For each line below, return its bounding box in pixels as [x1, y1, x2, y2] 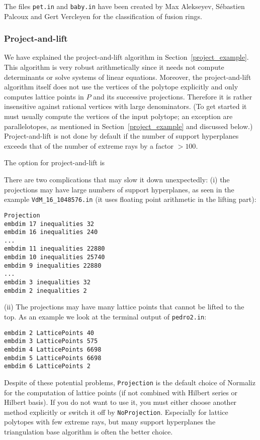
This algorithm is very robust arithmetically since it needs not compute [4, 62, 224, 72]
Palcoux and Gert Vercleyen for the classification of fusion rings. [4, 11, 202, 21]
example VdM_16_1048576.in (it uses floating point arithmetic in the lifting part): [4, 194, 256, 204]
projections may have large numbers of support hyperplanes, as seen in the [4, 184, 234, 194]
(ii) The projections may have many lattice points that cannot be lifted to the [4, 301, 244, 312]
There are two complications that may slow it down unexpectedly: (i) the [4, 174, 230, 184]
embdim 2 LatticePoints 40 [4, 329, 94, 337]
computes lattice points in [4, 91, 84, 101]
